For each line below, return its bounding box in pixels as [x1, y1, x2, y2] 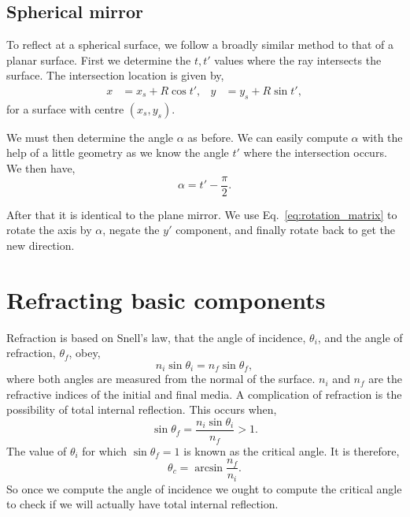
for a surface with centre [6, 100, 124, 117]
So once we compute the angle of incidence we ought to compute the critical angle [6, 480, 402, 497]
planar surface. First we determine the [6, 51, 191, 68]
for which [82, 442, 127, 459]
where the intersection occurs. [243, 144, 387, 161]
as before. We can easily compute [187, 128, 348, 145]
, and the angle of [317, 329, 403, 345]
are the [368, 370, 403, 387]
